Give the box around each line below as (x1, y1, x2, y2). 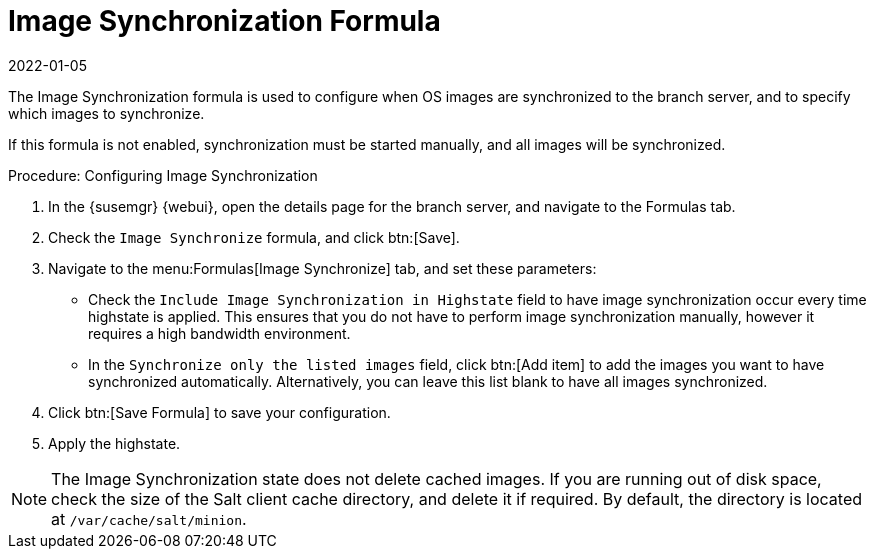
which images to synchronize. (8, 104, 205, 122)
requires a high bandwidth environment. (88, 324, 351, 342)
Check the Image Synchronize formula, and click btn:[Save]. (48, 228, 460, 246)
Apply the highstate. (48, 434, 181, 452)
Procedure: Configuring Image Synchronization (8, 166, 318, 184)
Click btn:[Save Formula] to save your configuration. (48, 403, 391, 421)
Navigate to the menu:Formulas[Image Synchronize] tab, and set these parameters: (48, 259, 597, 277)
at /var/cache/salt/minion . (51, 508, 247, 529)
